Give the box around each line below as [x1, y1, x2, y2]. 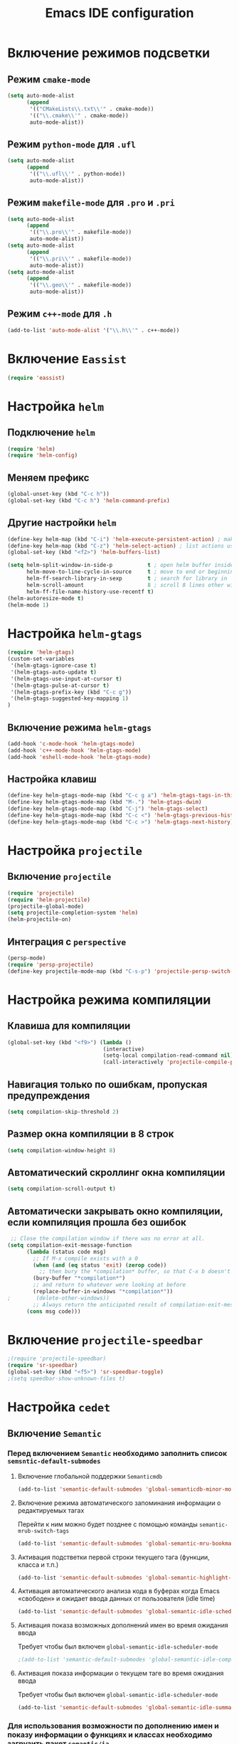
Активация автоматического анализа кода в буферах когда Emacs [17, 1587, 221, 1595]
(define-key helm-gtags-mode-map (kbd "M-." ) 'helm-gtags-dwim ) [7, 799, 202, 806]
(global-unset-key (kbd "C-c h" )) [7, 491, 110, 498]
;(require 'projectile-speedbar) [7, 1355, 107, 1363]
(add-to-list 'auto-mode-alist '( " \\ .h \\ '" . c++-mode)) [7, 326, 180, 334]
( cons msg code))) [26, 1307, 81, 1315]
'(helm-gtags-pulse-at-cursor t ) [10, 681, 110, 689]
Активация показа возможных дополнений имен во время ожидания [17, 1621, 229, 1629]
